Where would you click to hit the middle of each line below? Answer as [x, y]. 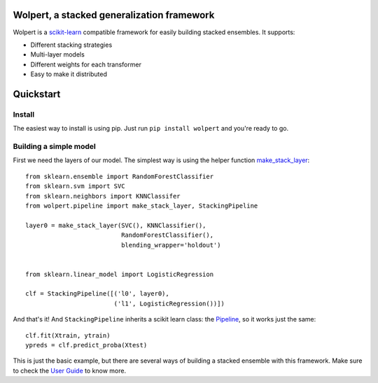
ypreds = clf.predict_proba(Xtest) [86, 345]
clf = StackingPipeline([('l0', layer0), [97, 294]
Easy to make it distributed [69, 74]
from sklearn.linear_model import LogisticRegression [119, 274]
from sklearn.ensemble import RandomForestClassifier [119, 176]
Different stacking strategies [71, 45]
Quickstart [37, 94]
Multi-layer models [58, 55]
